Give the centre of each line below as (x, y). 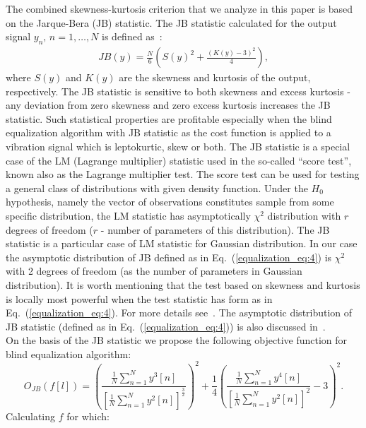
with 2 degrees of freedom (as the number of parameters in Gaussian (154, 271)
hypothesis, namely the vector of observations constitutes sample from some (170, 202)
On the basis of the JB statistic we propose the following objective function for (177, 340)
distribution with (304, 215)
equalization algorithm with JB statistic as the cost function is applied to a (169, 132)
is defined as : (132, 36)
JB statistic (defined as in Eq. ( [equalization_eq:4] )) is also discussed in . (166, 326)
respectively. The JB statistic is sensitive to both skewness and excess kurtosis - (178, 91)
